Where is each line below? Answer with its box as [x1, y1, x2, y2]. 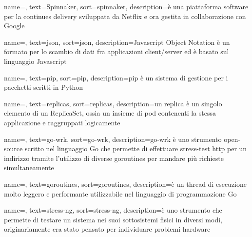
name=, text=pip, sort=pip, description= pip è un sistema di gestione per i [4, 72, 228, 82]
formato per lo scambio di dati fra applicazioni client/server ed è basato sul [4, 46, 229, 57]
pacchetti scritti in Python [4, 82, 83, 92]
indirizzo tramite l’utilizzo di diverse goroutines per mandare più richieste [4, 153, 224, 163]
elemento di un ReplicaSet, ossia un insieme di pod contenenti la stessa [4, 108, 216, 118]
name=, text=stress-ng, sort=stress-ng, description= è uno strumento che [4, 205, 222, 215]
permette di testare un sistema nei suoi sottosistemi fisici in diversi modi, [4, 214, 222, 224]
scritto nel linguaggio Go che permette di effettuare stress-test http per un [24, 143, 247, 154]
